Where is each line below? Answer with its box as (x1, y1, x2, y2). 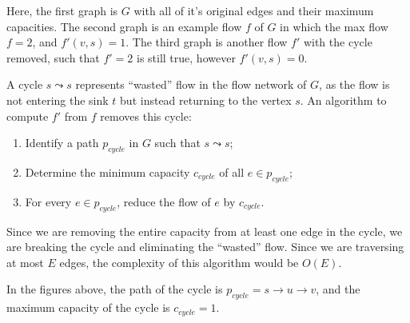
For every (25, 193, 72, 209)
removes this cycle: (100, 107, 192, 124)
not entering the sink (6, 91, 109, 108)
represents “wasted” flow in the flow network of (75, 76, 307, 93)
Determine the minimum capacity (25, 163, 190, 180)
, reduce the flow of (117, 193, 211, 209)
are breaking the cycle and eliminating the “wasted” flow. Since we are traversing (6, 238, 404, 255)
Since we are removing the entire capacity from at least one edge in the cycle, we (6, 222, 403, 239)
